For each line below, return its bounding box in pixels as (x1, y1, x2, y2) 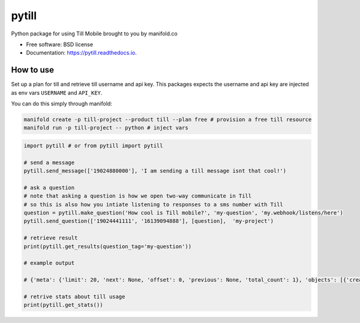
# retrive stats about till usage (23, 294, 125, 300)
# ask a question (23, 184, 75, 191)
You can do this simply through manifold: (11, 100, 112, 107)
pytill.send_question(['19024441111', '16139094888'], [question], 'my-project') (23, 218, 274, 225)
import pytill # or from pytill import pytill (23, 142, 163, 149)
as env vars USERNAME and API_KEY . (11, 89, 103, 96)
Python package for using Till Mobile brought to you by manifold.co (11, 30, 178, 37)
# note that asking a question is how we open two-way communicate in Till (23, 192, 252, 200)
